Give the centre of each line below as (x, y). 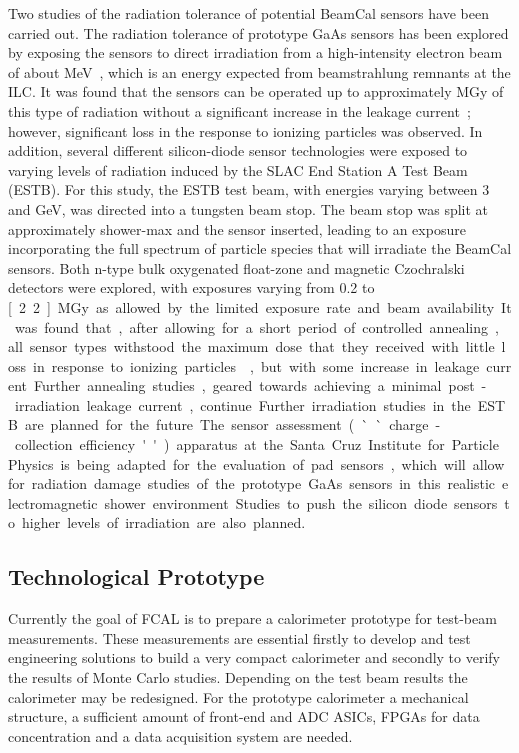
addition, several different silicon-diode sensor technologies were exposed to (238, 150)
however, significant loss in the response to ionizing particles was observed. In (245, 130)
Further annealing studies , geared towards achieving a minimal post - (260, 385)
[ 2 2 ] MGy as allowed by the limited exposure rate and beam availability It (260, 306)
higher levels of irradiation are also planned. (163, 522)
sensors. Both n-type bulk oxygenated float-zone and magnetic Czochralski (236, 267)
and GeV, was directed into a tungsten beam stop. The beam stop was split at (248, 208)
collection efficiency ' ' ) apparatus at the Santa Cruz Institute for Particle (256, 444)
